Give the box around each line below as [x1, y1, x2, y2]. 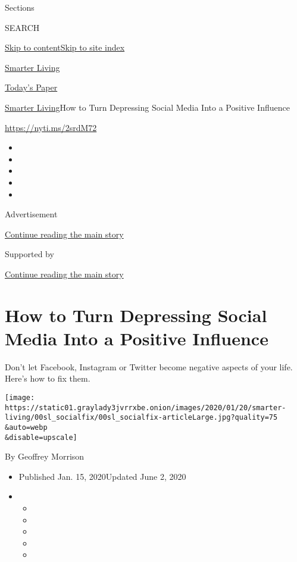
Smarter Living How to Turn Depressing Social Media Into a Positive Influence [5, 101, 290, 113]
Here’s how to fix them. [5, 372, 90, 385]
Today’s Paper [5, 81, 58, 93]
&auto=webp [5, 423, 48, 432]
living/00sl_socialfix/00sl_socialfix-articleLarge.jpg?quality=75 [5, 413, 278, 422]
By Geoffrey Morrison [5, 450, 85, 463]
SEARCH [5, 21, 40, 33]
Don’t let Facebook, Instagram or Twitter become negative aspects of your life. [5, 360, 293, 373]
